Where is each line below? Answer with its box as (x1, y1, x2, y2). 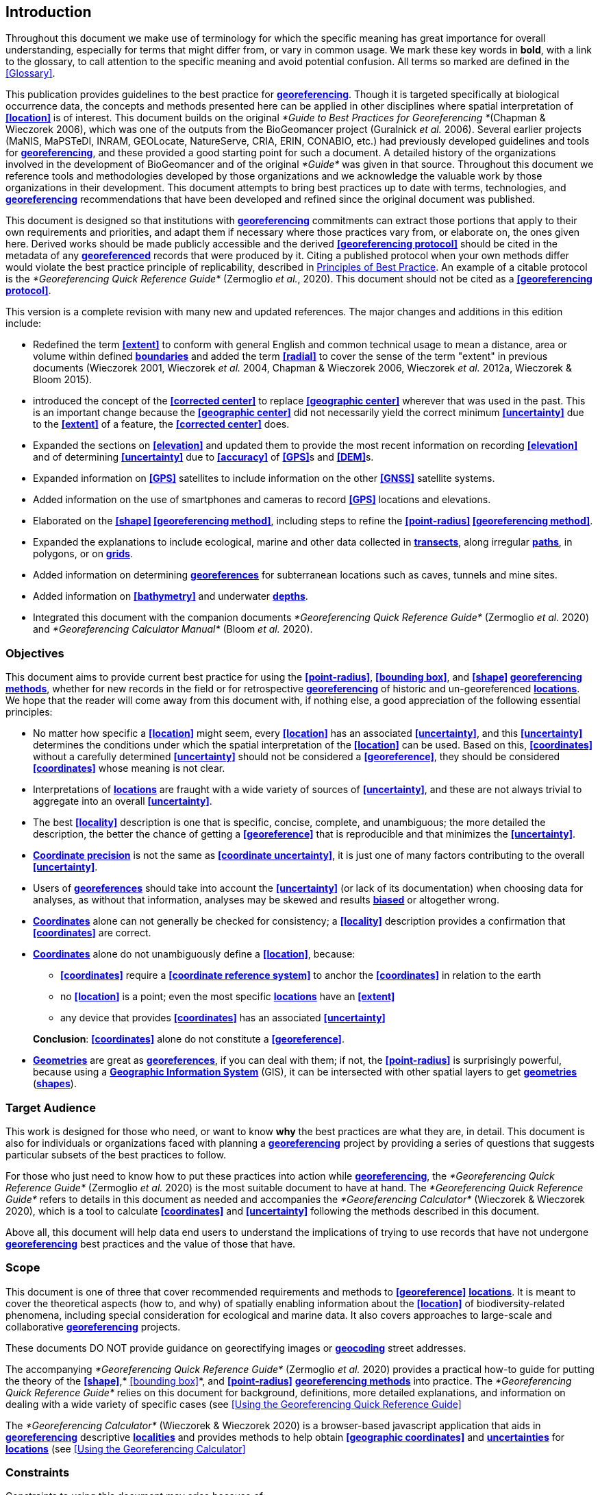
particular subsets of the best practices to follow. (5, 1148, 226, 1160)
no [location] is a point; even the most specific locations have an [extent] (60, 990, 395, 1003)
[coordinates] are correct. (33, 927, 151, 939)
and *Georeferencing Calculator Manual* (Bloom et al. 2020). (33, 623, 313, 635)
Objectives (5, 646, 64, 660)
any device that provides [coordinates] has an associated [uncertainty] (60, 1012, 386, 1024)
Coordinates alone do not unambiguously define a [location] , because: (33, 948, 355, 960)
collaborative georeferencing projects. (5, 1320, 181, 1333)
